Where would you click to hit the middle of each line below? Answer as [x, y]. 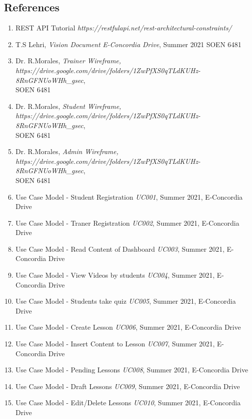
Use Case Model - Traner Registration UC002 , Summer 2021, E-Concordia [127, 223]
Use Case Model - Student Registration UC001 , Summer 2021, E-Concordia [129, 196]
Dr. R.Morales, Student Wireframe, [68, 106]
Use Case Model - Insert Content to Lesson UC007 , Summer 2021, [115, 344]
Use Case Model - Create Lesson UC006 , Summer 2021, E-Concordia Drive [128, 327]
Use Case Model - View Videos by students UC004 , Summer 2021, [115, 275]
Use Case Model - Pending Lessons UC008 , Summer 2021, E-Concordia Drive [132, 370]
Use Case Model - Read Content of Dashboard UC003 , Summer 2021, [120, 249]
